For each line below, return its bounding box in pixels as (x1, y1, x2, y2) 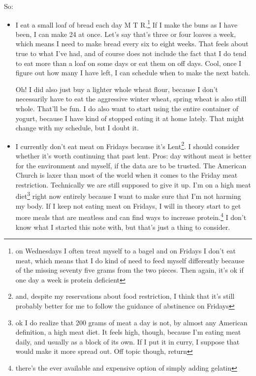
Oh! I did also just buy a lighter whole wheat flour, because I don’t (15, 84, 218, 94)
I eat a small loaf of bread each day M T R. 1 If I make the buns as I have (15, 18, 238, 30)
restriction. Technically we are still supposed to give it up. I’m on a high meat (15, 179, 251, 189)
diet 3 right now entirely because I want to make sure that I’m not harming (15, 189, 241, 201)
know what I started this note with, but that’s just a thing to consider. (15, 221, 230, 232)
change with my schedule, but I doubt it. (15, 123, 139, 133)
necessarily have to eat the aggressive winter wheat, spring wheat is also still (15, 94, 247, 104)
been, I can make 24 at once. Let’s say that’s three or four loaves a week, (15, 29, 236, 39)
